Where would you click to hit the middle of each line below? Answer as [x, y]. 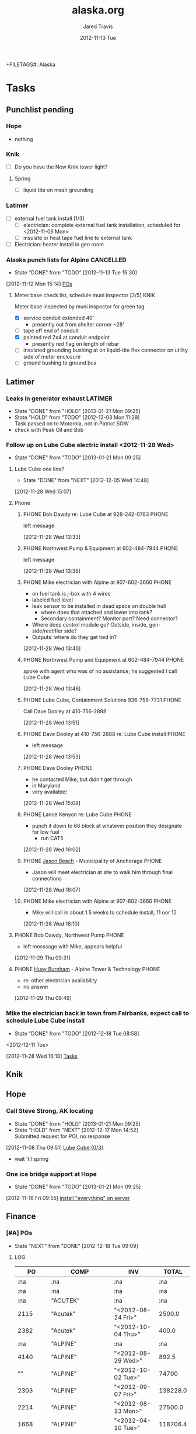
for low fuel [45, 832]
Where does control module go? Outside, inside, [90, 625]
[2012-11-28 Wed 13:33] [52, 537]
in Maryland [46, 786]
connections [47, 879]
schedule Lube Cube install [45, 1020]
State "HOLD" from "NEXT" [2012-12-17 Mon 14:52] [76, 1130]
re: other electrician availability [60, 981]
